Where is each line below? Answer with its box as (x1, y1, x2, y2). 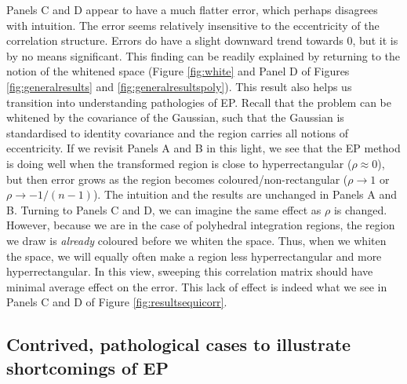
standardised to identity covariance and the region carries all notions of (6, 124, 349, 141)
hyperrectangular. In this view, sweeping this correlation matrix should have (6, 263, 373, 280)
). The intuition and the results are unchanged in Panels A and (93, 186, 397, 203)
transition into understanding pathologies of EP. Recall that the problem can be (6, 93, 391, 110)
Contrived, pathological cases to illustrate (6, 332, 351, 357)
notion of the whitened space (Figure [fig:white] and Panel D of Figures (6, 63, 350, 79)
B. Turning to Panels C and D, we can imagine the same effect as (6, 201, 322, 218)
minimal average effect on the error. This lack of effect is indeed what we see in (6, 278, 387, 294)
